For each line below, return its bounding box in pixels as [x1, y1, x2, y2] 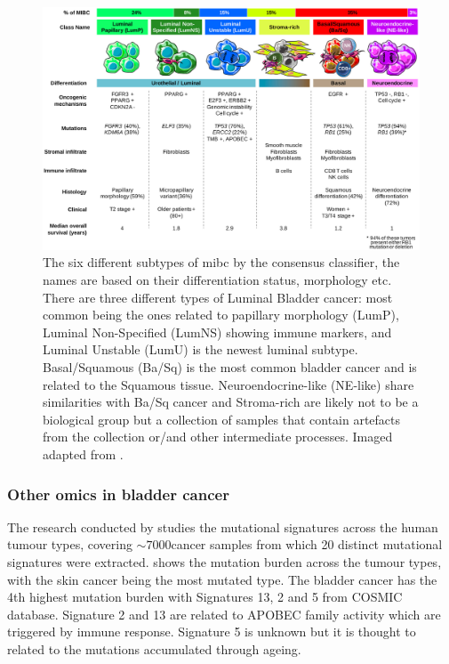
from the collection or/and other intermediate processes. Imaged [43, 427, 393, 446]
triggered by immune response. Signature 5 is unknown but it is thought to [7, 622, 416, 641]
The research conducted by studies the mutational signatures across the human [7, 517, 438, 536]
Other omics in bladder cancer [7, 482, 229, 505]
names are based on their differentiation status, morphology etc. [43, 271, 392, 289]
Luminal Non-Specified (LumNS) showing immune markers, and [43, 322, 392, 341]
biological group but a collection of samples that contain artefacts [43, 409, 401, 428]
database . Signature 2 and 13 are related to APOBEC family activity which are [7, 604, 441, 623]
